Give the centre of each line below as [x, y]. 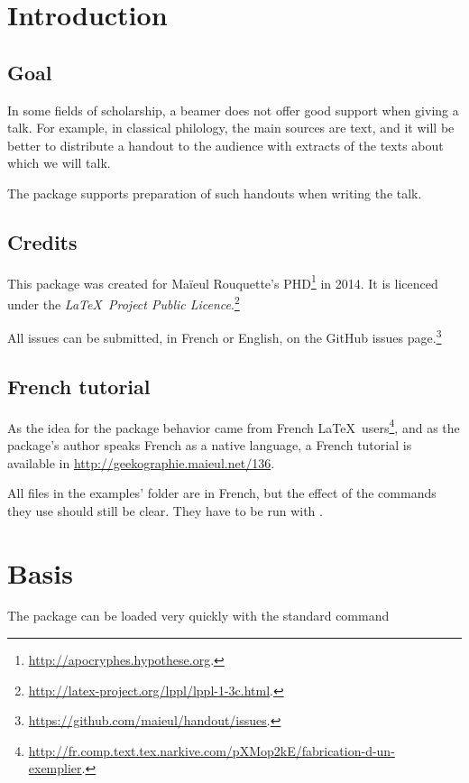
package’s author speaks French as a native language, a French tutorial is [210, 444]
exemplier [55, 768]
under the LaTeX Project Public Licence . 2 [124, 303]
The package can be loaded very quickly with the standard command [198, 616]
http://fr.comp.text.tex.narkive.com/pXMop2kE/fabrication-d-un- [212, 750]
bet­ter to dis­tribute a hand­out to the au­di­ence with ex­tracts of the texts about [225, 145]
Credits [42, 241]
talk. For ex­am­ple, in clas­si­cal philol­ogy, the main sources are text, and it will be [231, 128]
